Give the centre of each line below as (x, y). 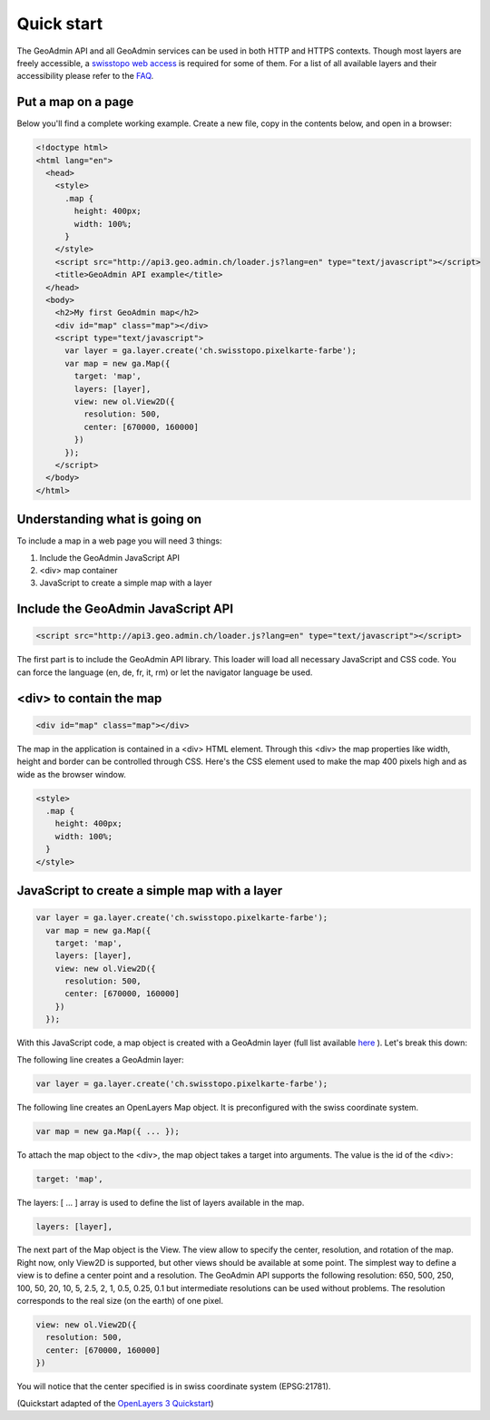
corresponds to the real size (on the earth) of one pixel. (120, 1301)
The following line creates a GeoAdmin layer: (100, 1059)
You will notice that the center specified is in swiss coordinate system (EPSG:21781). (174, 1386)
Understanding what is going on (109, 519)
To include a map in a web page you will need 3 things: (119, 541)
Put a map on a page (75, 102)
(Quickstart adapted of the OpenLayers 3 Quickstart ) (115, 1403)
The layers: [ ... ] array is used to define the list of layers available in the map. (161, 1202)
